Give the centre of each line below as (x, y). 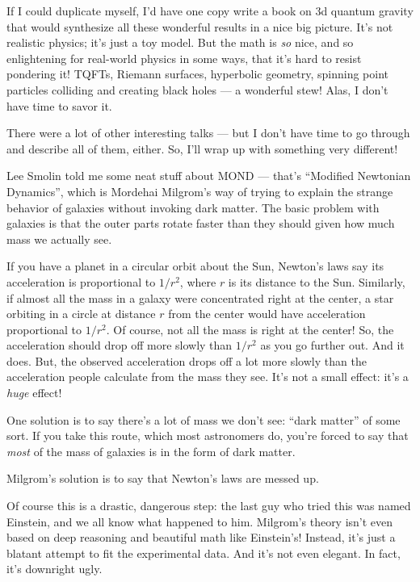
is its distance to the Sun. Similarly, (317, 281)
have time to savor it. (59, 105)
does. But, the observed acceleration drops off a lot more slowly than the (187, 360)
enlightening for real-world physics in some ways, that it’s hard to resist (184, 58)
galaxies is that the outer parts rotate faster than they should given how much (201, 223)
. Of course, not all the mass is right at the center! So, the (250, 329)
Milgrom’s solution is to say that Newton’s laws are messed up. (163, 478)
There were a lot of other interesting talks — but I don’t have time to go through (208, 133)
